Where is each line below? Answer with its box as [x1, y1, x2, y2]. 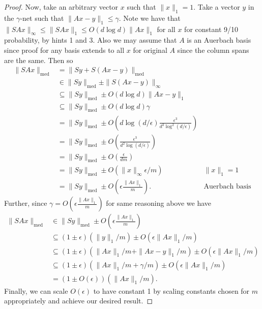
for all [157, 23, 176, 34]
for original [133, 44, 167, 55]
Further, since [4, 198, 47, 208]
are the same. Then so [4, 54, 73, 65]
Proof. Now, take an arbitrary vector [4, 2, 119, 12]
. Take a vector [193, 2, 240, 12]
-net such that [20, 12, 64, 23]
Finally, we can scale [4, 285, 68, 296]
